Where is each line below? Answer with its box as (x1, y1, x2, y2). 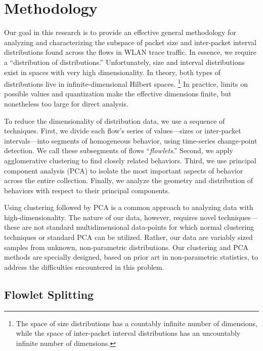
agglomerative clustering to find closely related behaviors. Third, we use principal (4, 155, 256, 165)
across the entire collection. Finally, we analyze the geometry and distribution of (4, 175, 253, 186)
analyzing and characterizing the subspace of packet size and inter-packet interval (4, 37, 256, 47)
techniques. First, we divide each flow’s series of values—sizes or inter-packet (4, 125, 241, 136)
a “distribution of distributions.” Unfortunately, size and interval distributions (4, 56, 245, 67)
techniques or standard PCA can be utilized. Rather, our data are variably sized (4, 232, 253, 242)
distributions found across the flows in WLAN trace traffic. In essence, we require (4, 47, 256, 57)
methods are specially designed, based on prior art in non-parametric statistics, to (4, 252, 258, 262)
